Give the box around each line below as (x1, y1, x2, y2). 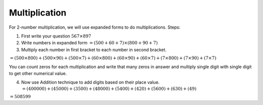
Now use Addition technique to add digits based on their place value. (21, 79, 160, 85)
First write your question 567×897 (21, 33, 92, 39)
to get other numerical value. (9, 70, 67, 76)
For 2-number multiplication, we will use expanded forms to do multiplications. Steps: (9, 24, 181, 30)
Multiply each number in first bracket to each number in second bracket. (21, 47, 167, 52)
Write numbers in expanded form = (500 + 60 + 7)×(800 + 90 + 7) (21, 40, 158, 46)
